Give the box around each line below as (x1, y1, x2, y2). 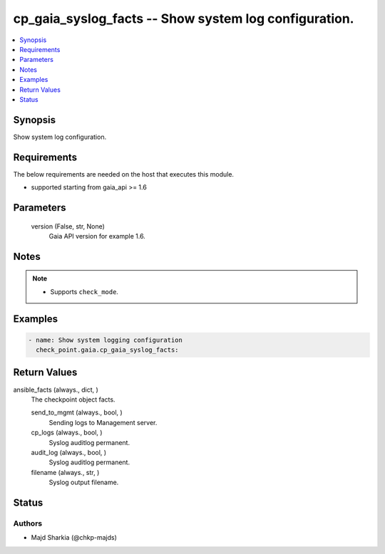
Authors (13, 518, 43, 528)
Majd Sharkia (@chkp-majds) (31, 533, 118, 542)
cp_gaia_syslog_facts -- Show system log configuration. (13, 11, 354, 26)
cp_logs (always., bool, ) (31, 428, 103, 437)
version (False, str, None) (31, 221, 105, 231)
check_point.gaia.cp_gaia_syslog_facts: (36, 346, 179, 354)
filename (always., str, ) (31, 468, 100, 476)
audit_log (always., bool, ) (31, 448, 107, 456)
